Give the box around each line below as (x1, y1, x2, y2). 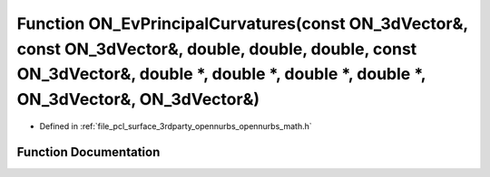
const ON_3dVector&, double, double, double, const (16, 39, 417, 59)
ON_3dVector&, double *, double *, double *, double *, (16, 64, 426, 85)
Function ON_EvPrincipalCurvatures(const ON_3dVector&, (16, 14, 468, 33)
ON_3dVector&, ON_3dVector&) (16, 89, 260, 110)
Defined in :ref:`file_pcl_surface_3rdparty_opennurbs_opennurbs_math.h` (39, 120, 312, 131)
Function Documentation (16, 144, 161, 160)
